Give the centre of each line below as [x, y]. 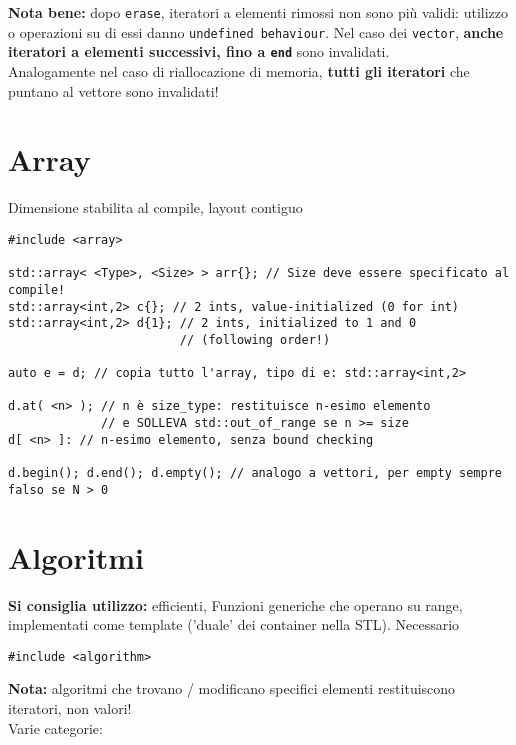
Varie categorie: [55, 727]
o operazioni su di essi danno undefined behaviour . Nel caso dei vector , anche [256, 31]
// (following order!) [255, 339]
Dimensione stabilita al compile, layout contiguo [155, 207]
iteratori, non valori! [70, 707]
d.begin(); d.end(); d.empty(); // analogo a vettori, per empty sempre [255, 473]
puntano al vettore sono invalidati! [113, 90]
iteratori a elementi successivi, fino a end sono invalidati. [199, 51]
